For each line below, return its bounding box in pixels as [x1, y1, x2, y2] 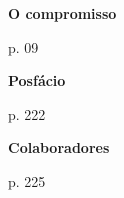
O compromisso [8, 3, 117, 23]
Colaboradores [8, 137, 110, 158]
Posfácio [8, 70, 66, 91]
